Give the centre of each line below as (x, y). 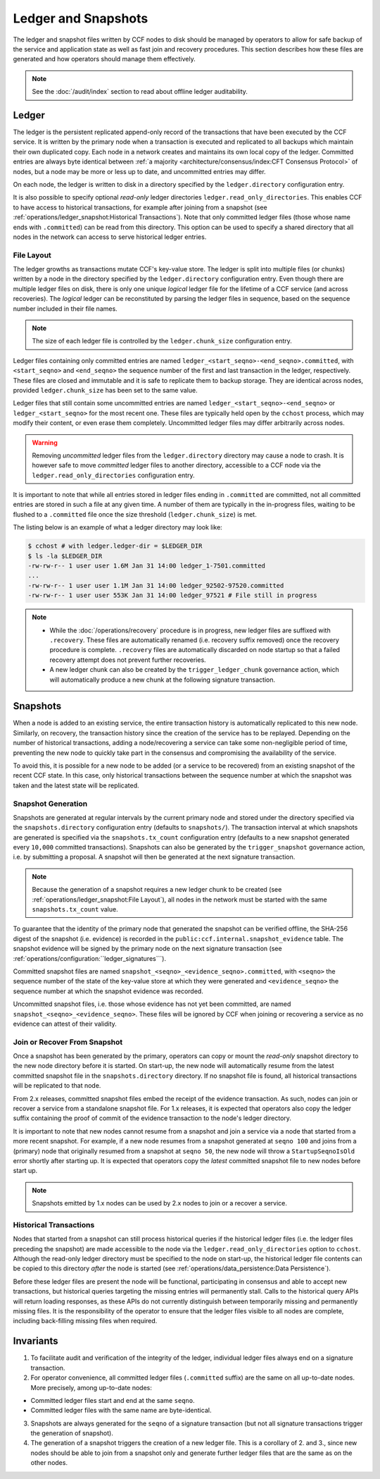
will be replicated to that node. (57, 1086)
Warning (45, 442)
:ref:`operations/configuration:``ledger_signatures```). (90, 958)
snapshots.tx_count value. (75, 909)
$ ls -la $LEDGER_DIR (65, 556)
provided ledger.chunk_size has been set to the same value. (105, 390)
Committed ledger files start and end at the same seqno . (113, 1400)
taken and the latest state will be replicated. (76, 785)
